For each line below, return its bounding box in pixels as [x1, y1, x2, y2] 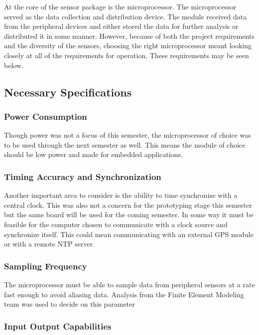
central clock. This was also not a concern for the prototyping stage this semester [4, 199, 252, 210]
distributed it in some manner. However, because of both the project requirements [4, 30, 255, 41]
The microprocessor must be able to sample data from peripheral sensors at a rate [4, 279, 255, 289]
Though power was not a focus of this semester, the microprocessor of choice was [4, 130, 251, 140]
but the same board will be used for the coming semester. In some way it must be [4, 209, 254, 220]
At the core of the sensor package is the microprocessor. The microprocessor [4, 1, 237, 11]
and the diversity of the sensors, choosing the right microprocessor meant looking [4, 40, 252, 51]
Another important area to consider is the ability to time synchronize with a [4, 190, 238, 200]
